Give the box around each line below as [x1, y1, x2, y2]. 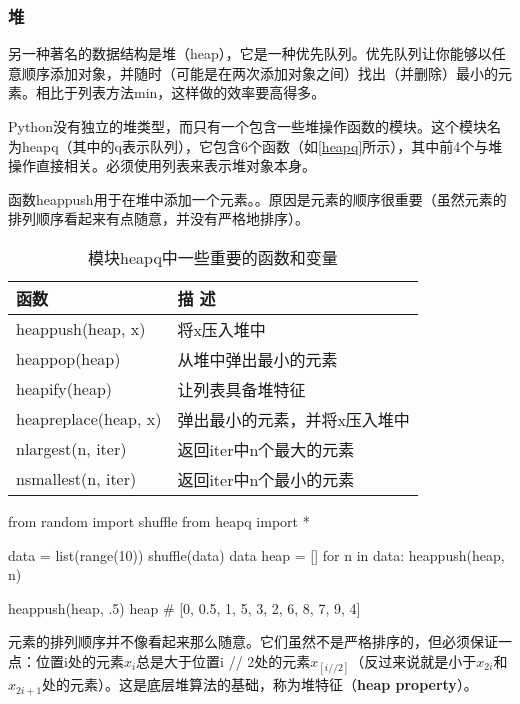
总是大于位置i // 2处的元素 [136, 650, 311, 671]
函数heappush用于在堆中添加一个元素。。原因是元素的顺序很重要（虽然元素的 [8, 188, 507, 209]
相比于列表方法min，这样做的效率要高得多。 [35, 82, 326, 103]
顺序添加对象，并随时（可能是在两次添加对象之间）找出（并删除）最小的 [21, 62, 498, 83]
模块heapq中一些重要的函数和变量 [88, 245, 338, 269]
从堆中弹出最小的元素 [177, 347, 338, 371]
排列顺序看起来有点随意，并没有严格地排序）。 [8, 208, 309, 229]
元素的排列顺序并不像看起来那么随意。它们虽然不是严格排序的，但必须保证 [8, 631, 498, 652]
